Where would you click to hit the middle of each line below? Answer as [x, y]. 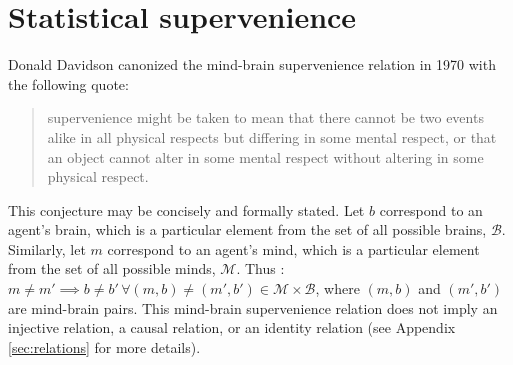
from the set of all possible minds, [112, 268]
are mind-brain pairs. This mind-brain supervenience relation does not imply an [253, 307]
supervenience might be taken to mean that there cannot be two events [265, 117]
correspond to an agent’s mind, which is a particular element [293, 248]
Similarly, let [47, 248]
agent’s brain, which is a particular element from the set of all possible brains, [247, 229]
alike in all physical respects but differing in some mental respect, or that [272, 136]
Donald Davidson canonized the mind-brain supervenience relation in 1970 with [252, 64]
